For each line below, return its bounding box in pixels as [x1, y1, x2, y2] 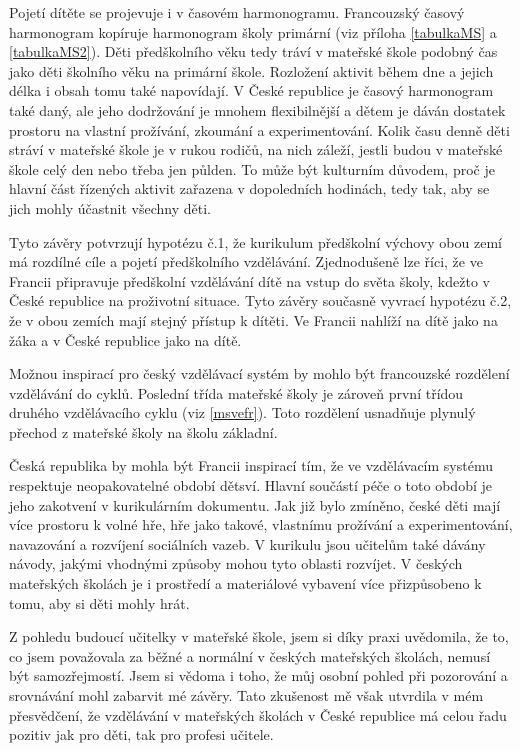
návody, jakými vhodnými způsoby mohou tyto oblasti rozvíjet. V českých [9, 553, 463, 574]
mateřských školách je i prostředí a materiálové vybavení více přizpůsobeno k [9, 573, 482, 594]
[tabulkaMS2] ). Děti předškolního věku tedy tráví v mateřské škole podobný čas [9, 41, 498, 62]
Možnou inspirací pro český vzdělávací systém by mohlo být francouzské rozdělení [9, 363, 510, 384]
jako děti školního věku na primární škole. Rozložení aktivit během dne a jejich [9, 60, 494, 81]
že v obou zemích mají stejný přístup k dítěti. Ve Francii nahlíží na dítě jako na [9, 309, 498, 330]
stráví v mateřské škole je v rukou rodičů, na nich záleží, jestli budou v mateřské [9, 139, 503, 160]
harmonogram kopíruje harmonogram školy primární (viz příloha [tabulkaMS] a [9, 21, 497, 42]
